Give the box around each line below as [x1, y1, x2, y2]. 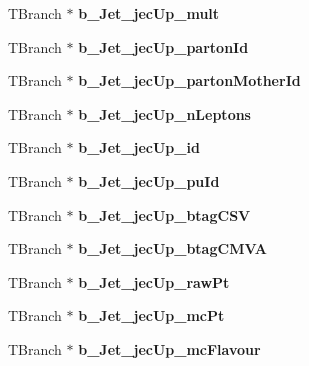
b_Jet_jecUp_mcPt [78, 305, 225, 326]
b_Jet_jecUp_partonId [78, 36, 249, 57]
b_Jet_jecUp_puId [78, 170, 220, 191]
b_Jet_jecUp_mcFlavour [78, 338, 261, 359]
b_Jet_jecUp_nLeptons [78, 103, 251, 124]
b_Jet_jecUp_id [78, 137, 200, 158]
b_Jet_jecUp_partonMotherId [78, 70, 301, 91]
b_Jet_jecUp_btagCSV [78, 204, 251, 225]
